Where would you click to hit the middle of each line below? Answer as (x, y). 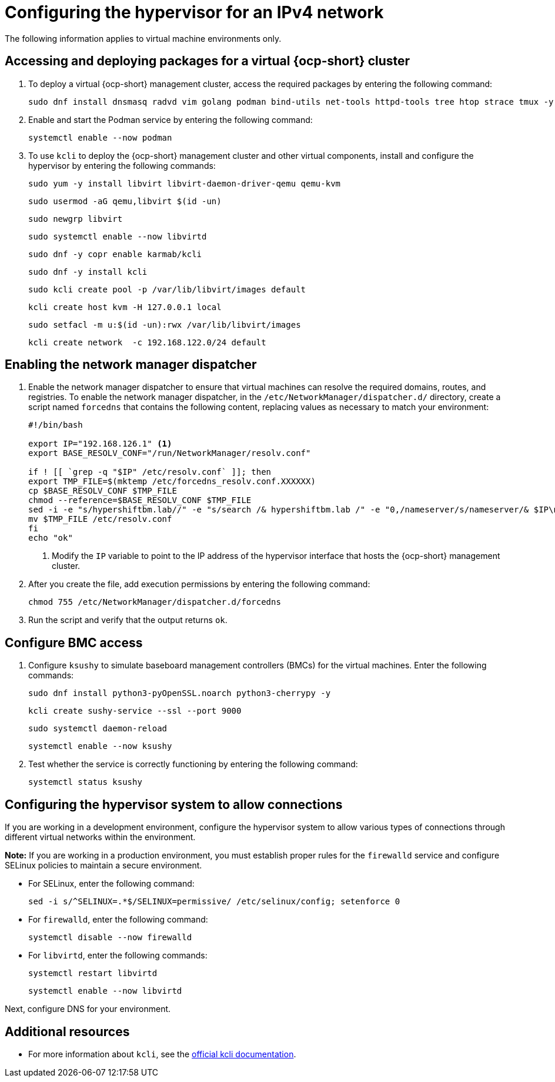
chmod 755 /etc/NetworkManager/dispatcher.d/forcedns (155, 602)
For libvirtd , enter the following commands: (118, 956)
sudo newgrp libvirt (76, 219)
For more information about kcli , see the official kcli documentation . (162, 1054)
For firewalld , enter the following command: (118, 920)
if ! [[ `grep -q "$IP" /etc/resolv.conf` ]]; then (150, 472)
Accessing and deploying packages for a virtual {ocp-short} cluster (208, 61)
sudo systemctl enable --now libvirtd (118, 236)
